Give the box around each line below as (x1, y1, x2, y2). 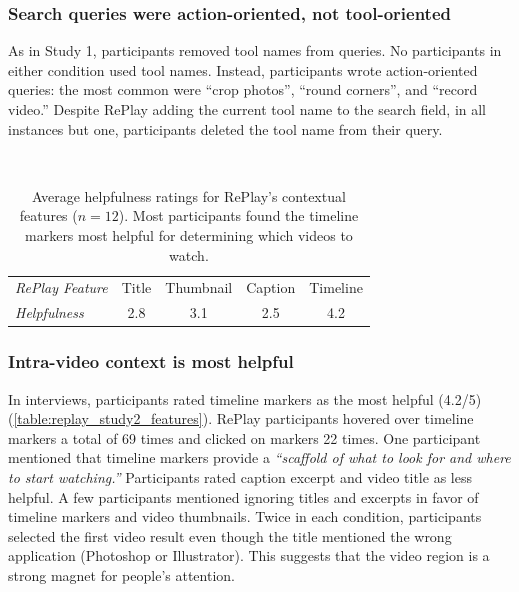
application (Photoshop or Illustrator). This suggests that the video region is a (8, 545, 490, 566)
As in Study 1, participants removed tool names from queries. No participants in (8, 40, 502, 61)
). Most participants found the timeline (118, 205, 359, 226)
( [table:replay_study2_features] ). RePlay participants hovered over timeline (8, 408, 474, 429)
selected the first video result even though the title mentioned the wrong (8, 525, 452, 546)
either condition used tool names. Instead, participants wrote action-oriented (8, 59, 478, 80)
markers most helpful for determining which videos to (25, 224, 353, 245)
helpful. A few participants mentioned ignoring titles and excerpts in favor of (8, 486, 479, 507)
